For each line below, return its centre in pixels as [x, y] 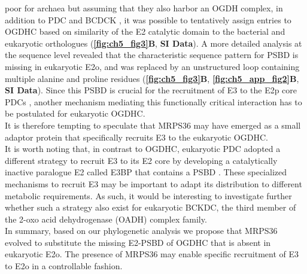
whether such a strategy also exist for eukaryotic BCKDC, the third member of [151, 207]
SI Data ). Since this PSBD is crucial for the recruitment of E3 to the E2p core [151, 90]
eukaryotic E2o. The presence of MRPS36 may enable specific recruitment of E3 [152, 254]
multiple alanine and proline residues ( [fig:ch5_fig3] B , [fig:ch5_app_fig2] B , [152, 78]
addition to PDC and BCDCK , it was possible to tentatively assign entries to [148, 19]
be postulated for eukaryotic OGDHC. [75, 113]
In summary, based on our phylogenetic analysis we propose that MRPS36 [141, 231]
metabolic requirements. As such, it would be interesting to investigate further [148, 195]
